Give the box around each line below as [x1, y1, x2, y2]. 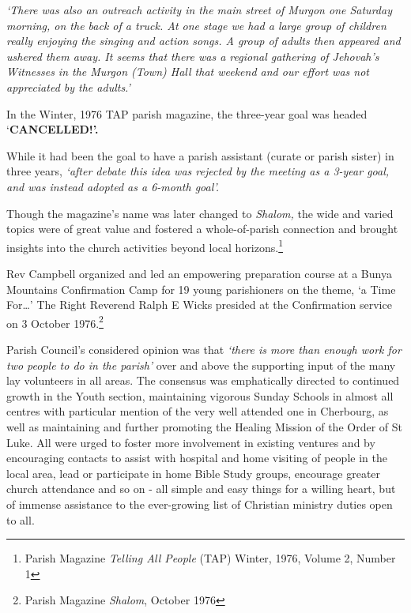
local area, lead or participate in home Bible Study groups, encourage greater [6, 464, 381, 481]
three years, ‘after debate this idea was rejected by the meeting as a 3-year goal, [6, 163, 390, 179]
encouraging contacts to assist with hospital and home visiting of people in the [6, 449, 387, 466]
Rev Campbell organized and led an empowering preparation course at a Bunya [6, 265, 392, 281]
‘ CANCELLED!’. [6, 121, 99, 137]
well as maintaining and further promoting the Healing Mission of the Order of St [6, 418, 402, 434]
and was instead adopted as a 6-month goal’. [6, 178, 220, 194]
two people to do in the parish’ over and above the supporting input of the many [6, 356, 396, 373]
